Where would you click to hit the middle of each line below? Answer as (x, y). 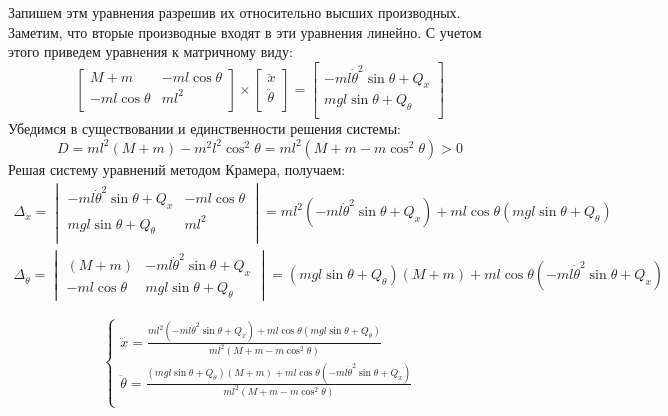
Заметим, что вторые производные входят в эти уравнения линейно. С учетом (245, 31)
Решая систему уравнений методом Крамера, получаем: (177, 168)
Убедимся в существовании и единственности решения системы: (204, 128)
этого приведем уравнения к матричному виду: (150, 51)
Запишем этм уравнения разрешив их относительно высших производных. (234, 12)
